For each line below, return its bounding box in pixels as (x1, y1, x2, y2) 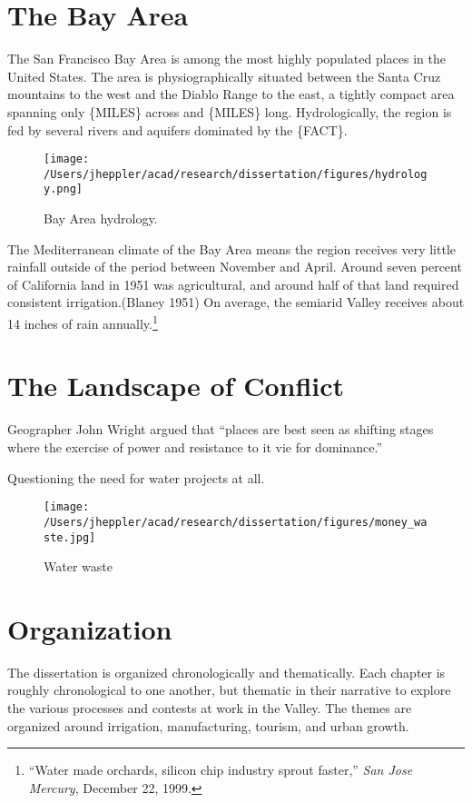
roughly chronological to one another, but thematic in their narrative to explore (7, 680, 451, 699)
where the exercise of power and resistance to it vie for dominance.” (7, 438, 382, 456)
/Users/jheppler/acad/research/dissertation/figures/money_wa (44, 515, 428, 529)
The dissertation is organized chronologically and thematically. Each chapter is (7, 662, 446, 681)
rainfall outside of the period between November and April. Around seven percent (7, 257, 462, 276)
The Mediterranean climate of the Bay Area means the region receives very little (7, 239, 457, 258)
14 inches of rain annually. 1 (7, 312, 158, 332)
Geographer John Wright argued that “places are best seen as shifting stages (7, 420, 434, 439)
